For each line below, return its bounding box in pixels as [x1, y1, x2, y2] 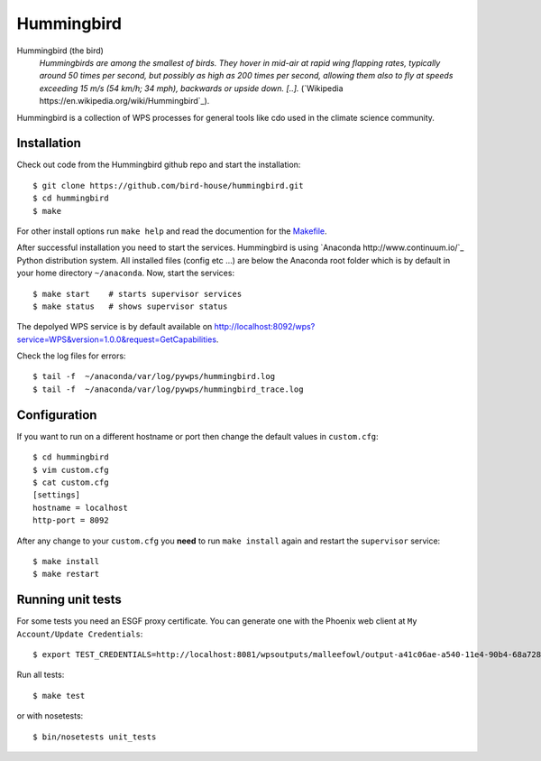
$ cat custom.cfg [32, 477, 109, 487]
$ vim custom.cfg [32, 465, 109, 475]
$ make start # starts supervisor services [32, 289, 243, 299]
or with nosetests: [16, 710, 84, 721]
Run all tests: [16, 669, 65, 681]
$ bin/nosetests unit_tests [32, 731, 157, 742]
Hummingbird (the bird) [16, 45, 104, 56]
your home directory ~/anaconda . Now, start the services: [16, 267, 234, 279]
